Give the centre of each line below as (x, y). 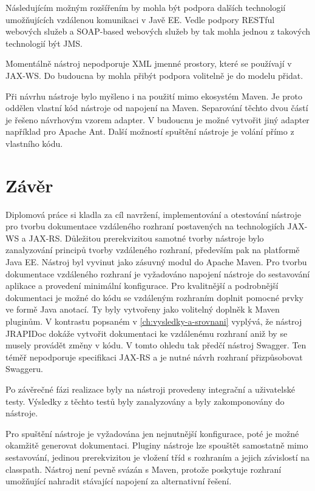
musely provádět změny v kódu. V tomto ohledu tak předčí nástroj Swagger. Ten (156, 345)
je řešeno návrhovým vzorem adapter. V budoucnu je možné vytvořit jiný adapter (157, 119)
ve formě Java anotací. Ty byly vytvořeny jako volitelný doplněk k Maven (143, 309)
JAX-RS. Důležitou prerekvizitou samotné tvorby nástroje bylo (146, 238)
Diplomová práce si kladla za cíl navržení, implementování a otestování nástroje (154, 214)
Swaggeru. (24, 369)
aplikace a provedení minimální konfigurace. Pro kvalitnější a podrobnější (142, 286)
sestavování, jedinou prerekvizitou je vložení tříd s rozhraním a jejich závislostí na (158, 457)
